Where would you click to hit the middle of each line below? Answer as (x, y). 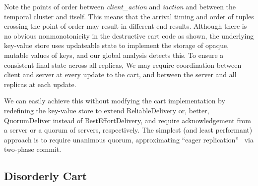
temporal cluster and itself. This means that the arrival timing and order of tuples (129, 16)
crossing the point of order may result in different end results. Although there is (126, 26)
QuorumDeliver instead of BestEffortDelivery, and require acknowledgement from (128, 120)
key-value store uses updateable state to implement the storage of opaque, (117, 45)
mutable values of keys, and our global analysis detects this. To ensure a (114, 55)
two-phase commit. (33, 149)
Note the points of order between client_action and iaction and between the (120, 6)
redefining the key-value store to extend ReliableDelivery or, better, (107, 110)
